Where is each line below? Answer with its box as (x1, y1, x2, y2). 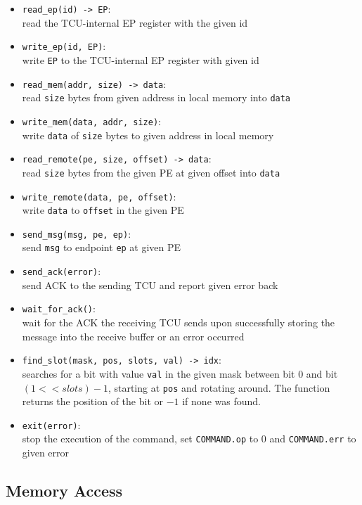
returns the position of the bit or (22, 394, 163, 409)
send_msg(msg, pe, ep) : (22, 226, 131, 241)
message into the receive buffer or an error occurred (22, 328, 245, 343)
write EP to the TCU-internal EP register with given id (22, 52, 259, 67)
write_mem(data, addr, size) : (22, 113, 161, 128)
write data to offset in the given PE (22, 203, 184, 217)
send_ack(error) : (22, 264, 101, 279)
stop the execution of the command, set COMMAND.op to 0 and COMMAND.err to (22, 431, 356, 446)
